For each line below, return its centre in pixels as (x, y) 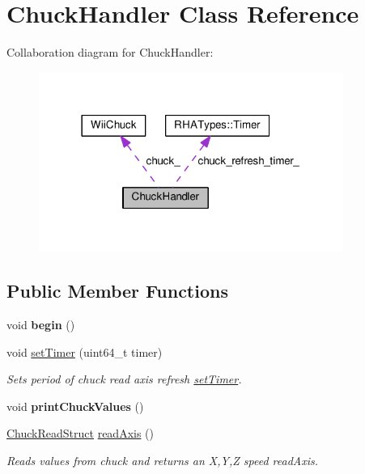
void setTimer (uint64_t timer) (85, 351)
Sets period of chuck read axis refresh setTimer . (124, 379)
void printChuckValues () (75, 406)
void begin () (41, 325)
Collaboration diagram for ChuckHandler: (110, 52)
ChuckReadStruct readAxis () (80, 433)
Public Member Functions (117, 291)
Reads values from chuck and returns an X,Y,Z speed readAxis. (163, 460)
